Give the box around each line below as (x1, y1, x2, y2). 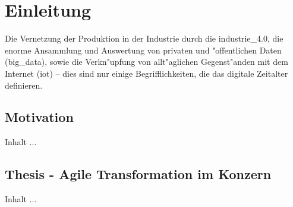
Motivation (5, 108, 74, 126)
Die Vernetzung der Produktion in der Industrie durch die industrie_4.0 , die (5, 32, 283, 45)
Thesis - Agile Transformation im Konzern (5, 165, 272, 183)
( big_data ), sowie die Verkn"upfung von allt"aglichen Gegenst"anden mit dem (5, 55, 288, 68)
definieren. (5, 79, 43, 91)
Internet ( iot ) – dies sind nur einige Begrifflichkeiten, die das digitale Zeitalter (5, 67, 288, 79)
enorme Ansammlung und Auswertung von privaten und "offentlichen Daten (5, 43, 282, 56)
